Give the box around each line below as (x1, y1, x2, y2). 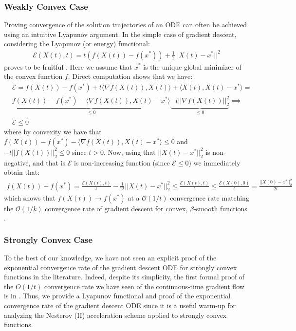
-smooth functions (193, 203, 247, 213)
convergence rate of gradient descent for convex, (45, 203, 188, 213)
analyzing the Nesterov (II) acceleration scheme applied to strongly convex (4, 310, 227, 320)
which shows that (4, 192, 55, 202)
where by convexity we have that (4, 127, 102, 137)
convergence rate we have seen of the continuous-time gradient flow (44, 281, 244, 291)
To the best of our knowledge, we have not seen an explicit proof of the (4, 253, 217, 263)
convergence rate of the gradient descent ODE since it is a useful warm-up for (4, 300, 236, 310)
